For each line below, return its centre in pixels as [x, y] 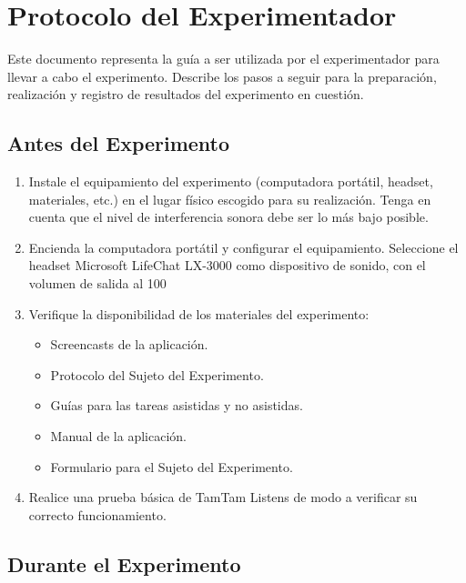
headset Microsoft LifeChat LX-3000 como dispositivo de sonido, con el [227, 265]
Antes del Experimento [119, 143]
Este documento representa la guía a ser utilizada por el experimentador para [223, 59]
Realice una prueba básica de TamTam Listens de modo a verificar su [223, 497]
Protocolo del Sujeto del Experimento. [157, 374]
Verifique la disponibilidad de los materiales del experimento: [199, 313]
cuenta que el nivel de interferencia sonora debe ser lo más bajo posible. [228, 217]
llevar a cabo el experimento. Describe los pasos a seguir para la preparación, [222, 76]
